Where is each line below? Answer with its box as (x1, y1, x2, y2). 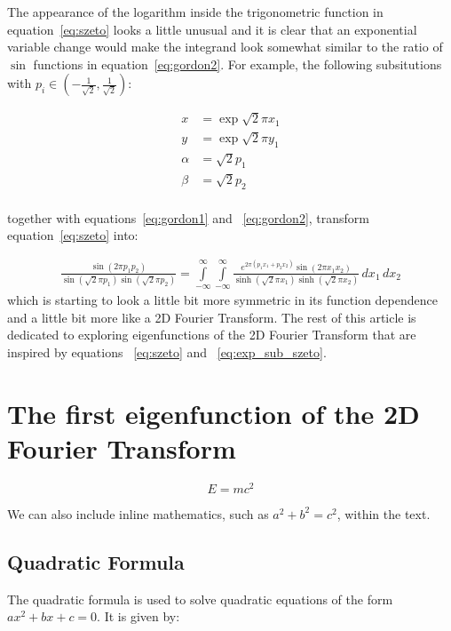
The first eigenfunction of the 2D (7, 395, 420, 431)
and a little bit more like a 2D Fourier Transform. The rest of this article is (7, 308, 416, 326)
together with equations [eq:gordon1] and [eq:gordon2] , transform (7, 208, 370, 227)
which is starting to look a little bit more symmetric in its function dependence (7, 291, 438, 309)
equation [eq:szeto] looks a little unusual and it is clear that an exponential (7, 20, 417, 38)
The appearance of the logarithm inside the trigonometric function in (7, 3, 384, 20)
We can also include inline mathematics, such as (7, 504, 269, 523)
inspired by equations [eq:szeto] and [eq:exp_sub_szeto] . (7, 343, 327, 361)
